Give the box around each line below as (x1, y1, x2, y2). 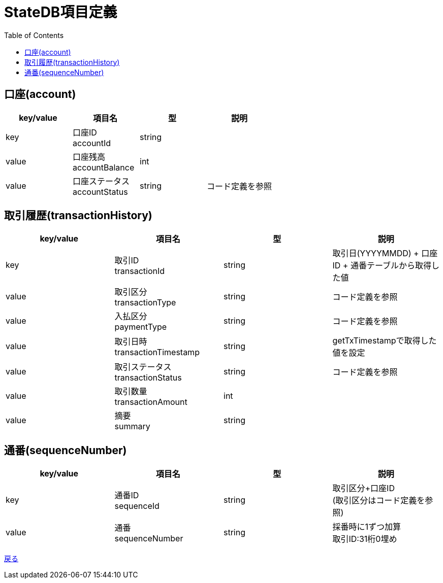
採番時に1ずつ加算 (332, 522, 401, 532)
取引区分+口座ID (332, 483, 395, 494)
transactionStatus (114, 372, 182, 383)
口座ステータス (73, 176, 130, 186)
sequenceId (114, 501, 160, 511)
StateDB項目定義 (4, 4, 117, 21)
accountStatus (73, 186, 128, 197)
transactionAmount (114, 397, 187, 407)
